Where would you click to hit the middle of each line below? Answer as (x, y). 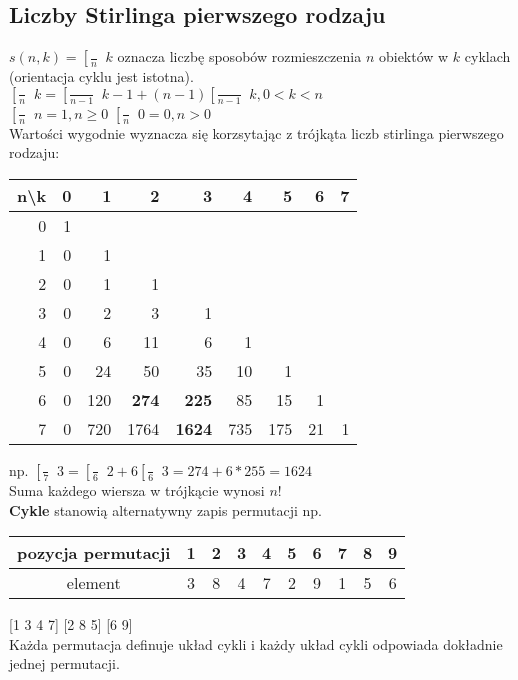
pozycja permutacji (94, 553)
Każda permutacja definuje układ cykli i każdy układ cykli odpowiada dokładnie (256, 643)
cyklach (487, 56)
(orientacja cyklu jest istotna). (101, 76)
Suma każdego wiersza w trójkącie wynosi (137, 489)
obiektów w (413, 56)
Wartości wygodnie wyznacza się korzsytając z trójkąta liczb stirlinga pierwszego (256, 132)
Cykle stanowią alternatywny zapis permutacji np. (165, 509)
